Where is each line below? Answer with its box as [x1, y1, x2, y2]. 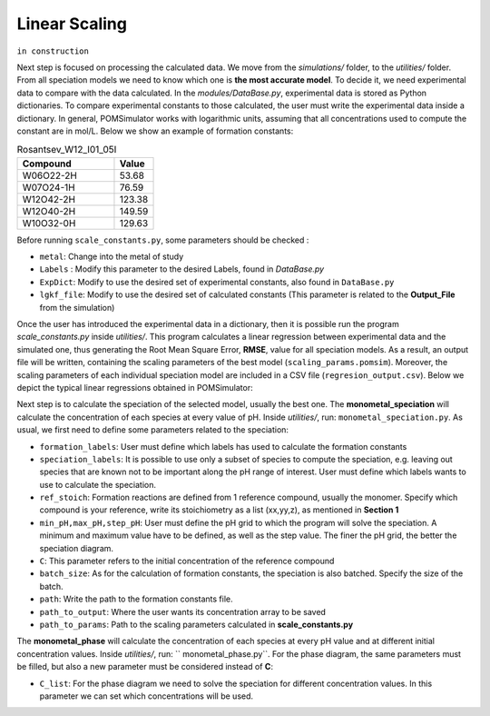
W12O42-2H [22, 193, 76, 205]
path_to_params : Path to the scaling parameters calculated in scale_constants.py [39, 619, 354, 630]
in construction [16, 45, 90, 56]
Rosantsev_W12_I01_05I [16, 144, 117, 156]
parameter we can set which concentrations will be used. [39, 691, 254, 701]
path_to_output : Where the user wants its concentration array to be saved [39, 606, 327, 617]
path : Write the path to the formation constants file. [39, 593, 233, 604]
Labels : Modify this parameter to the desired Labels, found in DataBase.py [39, 264, 325, 274]
